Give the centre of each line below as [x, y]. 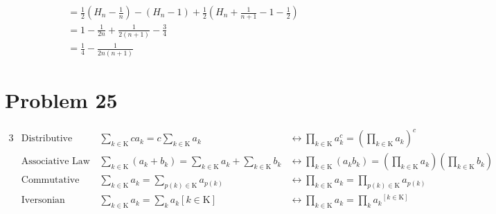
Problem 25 [61, 99]
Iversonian [43, 200]
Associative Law [55, 162]
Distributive [47, 139]
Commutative [50, 180]
